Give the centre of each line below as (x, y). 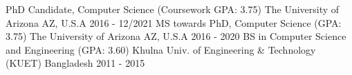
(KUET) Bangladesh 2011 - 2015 (75, 63)
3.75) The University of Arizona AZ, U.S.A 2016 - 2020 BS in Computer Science (176, 36)
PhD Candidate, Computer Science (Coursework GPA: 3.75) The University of (173, 9)
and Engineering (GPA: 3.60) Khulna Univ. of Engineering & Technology (161, 49)
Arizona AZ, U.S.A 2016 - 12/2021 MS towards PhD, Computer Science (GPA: (174, 22)
